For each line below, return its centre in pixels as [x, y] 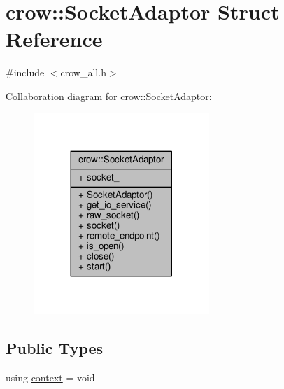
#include [25, 72]
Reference [54, 39]
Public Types [55, 348]
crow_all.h [83, 72]
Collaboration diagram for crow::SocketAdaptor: [109, 96]
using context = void [50, 377]
